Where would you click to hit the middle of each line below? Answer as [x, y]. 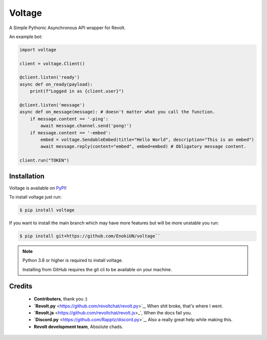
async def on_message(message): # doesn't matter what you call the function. [117, 112]
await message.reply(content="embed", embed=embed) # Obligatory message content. [143, 147]
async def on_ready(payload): [56, 84]
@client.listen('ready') [50, 77]
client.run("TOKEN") [44, 160]
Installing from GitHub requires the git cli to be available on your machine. [97, 269]
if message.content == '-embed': [70, 133]
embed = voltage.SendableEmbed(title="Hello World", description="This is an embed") [147, 140]
